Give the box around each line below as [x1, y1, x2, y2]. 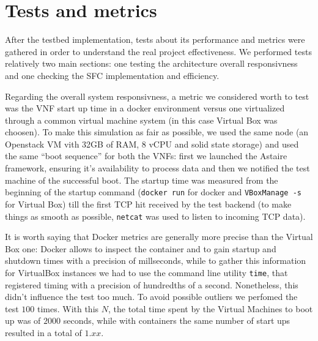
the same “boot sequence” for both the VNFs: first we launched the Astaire [5, 149, 287, 162]
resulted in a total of [5, 326, 82, 339]
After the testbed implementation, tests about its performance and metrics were [5, 33, 305, 46]
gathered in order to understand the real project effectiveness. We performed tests [5, 45, 312, 58]
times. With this [37, 302, 99, 315]
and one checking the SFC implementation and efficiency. [5, 69, 220, 81]
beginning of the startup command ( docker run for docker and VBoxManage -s [5, 185, 301, 198]
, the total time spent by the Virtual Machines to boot [108, 302, 313, 315]
